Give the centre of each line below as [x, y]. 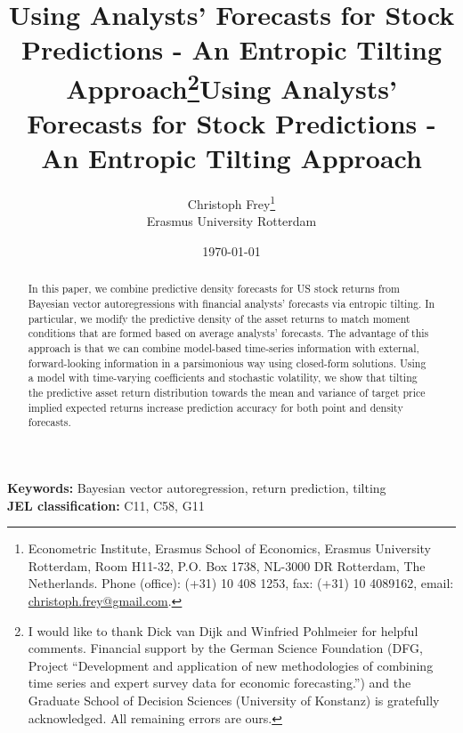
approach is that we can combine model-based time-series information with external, [223, 348]
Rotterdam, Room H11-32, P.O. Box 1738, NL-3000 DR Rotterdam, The [227, 565]
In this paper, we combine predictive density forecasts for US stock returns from [214, 289]
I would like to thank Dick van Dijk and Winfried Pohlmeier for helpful [223, 630]
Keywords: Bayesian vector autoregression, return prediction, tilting [197, 487]
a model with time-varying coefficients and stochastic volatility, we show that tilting [223, 378]
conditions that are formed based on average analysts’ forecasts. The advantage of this [228, 333]
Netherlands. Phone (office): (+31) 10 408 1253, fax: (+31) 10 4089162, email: [241, 583]
